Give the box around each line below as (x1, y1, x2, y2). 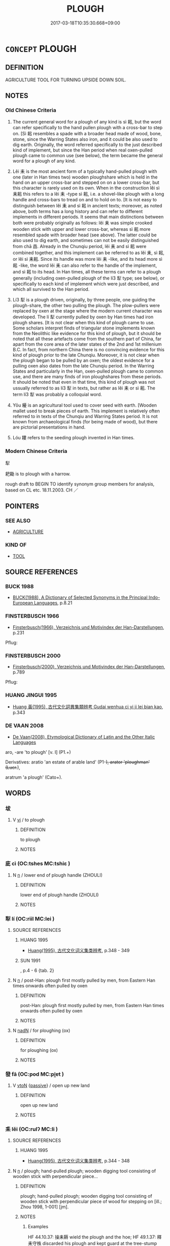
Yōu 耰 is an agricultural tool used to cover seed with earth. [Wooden (12, 402, 157, 408)
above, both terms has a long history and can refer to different (12, 208, 143, 215)
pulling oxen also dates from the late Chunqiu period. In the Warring (12, 363, 155, 369)
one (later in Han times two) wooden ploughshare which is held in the (12, 174, 158, 180)
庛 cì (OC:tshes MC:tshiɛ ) (5, 860, 71, 867)
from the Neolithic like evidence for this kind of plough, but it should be (12, 330, 161, 337)
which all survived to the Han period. (12, 286, 90, 292)
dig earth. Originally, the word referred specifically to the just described (12, 142, 162, 148)
